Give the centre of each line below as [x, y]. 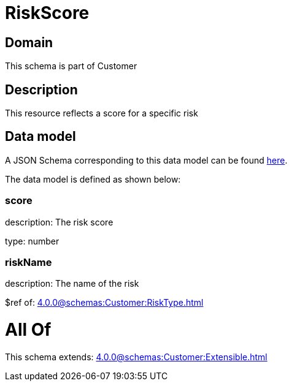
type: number [32, 241]
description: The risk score [59, 222]
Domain [29, 42]
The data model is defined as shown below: [93, 179]
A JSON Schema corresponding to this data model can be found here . [146, 160]
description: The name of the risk [72, 284]
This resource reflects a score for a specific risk [102, 113]
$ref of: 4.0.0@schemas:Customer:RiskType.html [104, 303]
